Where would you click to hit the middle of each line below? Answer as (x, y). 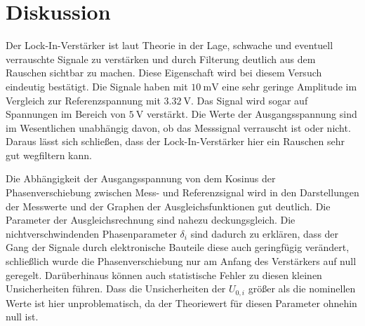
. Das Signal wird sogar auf (250, 100)
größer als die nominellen (302, 288)
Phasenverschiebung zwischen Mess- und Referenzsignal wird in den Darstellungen (182, 192)
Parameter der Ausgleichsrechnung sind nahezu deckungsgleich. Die (151, 220)
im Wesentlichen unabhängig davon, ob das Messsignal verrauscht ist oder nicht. (178, 127)
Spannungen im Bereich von (66, 114)
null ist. (22, 317)
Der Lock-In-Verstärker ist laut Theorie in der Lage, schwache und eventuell (170, 45)
